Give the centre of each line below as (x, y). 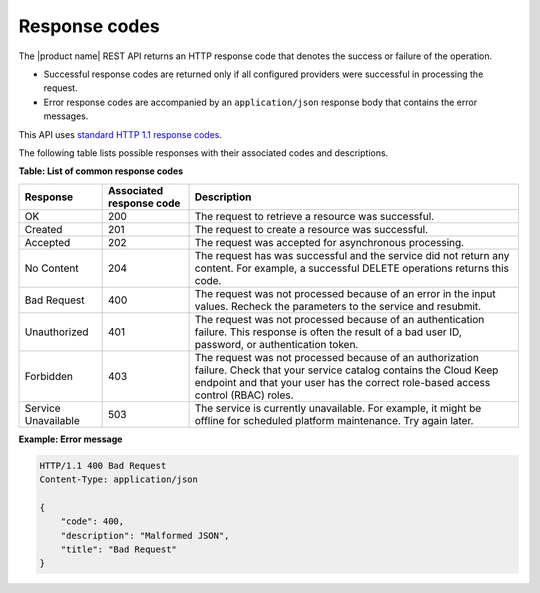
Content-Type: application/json (119, 479)
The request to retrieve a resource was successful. (314, 216)
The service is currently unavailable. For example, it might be (338, 408)
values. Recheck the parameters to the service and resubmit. (338, 306)
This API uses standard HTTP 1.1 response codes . (120, 134)
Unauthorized (56, 332)
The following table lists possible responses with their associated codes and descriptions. (203, 152)
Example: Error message (70, 439)
